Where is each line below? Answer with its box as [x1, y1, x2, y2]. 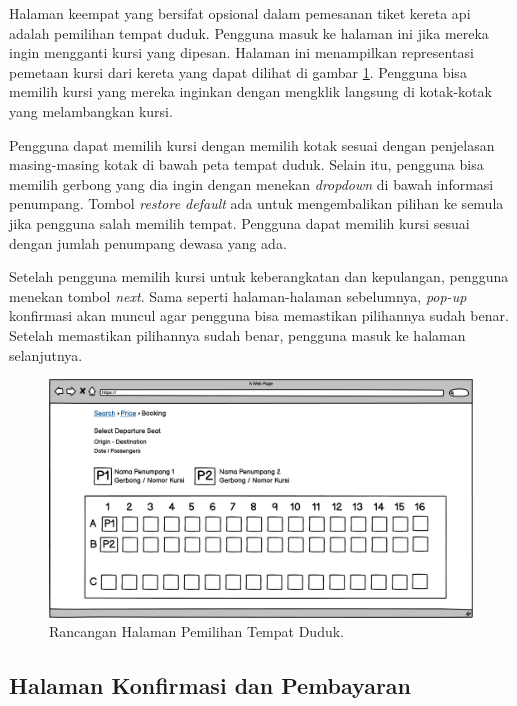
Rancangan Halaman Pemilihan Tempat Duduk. [49, 621, 345, 642]
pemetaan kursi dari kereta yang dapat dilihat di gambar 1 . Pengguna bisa [9, 61, 467, 82]
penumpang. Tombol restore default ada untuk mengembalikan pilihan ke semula [9, 193, 504, 214]
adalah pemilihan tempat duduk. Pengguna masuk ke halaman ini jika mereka [9, 22, 489, 43]
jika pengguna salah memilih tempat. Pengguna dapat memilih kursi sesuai [9, 212, 470, 233]
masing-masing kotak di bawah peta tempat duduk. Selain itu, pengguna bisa [9, 154, 484, 175]
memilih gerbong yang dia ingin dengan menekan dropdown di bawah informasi [9, 173, 494, 194]
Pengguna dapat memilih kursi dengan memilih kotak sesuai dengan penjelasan [9, 134, 495, 155]
